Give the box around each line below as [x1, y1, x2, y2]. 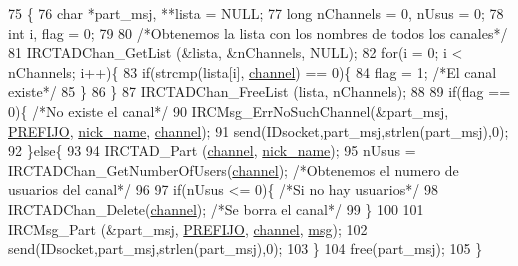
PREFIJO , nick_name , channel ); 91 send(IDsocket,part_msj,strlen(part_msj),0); [8, 120, 509, 141]
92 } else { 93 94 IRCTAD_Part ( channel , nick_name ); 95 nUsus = [8, 140, 416, 161]
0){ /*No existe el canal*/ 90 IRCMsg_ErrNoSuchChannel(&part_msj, [8, 100, 449, 121]
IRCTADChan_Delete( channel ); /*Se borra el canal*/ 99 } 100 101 [8, 198, 424, 219]
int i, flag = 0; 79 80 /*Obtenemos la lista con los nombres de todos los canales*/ [8, 22, 508, 43]
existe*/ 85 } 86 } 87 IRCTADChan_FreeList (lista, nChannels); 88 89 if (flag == [8, 81, 511, 102]
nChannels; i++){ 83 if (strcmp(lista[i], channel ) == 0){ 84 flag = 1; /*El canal [8, 61, 497, 82]
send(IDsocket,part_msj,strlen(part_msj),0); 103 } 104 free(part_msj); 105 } [8, 238, 483, 259]
